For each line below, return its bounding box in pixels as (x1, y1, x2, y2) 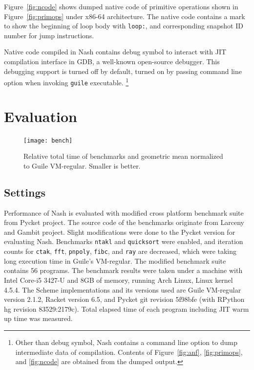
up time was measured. (4, 313, 73, 323)
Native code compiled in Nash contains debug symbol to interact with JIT (4, 47, 227, 57)
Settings (4, 184, 45, 199)
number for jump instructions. (4, 30, 94, 40)
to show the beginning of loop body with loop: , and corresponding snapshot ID (4, 21, 243, 31)
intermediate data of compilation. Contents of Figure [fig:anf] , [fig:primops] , (15, 346, 243, 357)
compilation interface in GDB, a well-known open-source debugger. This (4, 56, 220, 67)
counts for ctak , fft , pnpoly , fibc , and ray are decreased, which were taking (4, 246, 237, 256)
